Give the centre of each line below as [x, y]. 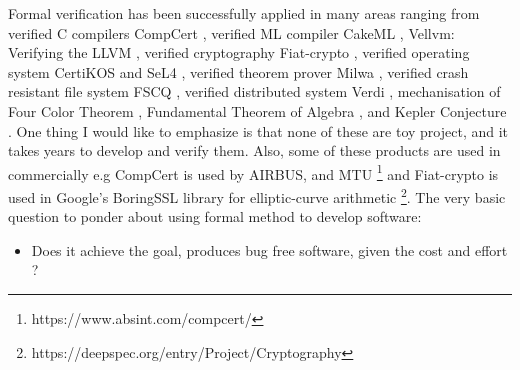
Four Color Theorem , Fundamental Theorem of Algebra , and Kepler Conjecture [257, 110]
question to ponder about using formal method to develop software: [215, 216]
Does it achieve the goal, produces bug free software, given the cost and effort [269, 249]
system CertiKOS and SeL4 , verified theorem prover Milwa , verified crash [238, 71]
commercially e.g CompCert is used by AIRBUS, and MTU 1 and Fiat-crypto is [253, 172]
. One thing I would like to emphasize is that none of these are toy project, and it [258, 130]
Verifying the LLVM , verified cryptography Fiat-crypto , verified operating [239, 52]
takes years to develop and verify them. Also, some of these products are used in [254, 150]
